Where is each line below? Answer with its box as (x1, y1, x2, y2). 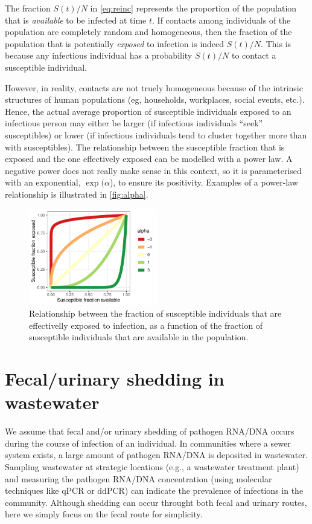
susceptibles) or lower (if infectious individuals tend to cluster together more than (5, 128, 307, 141)
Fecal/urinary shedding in (5, 366, 224, 391)
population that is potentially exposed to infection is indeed (5, 37, 224, 50)
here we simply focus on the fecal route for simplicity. (5, 508, 203, 520)
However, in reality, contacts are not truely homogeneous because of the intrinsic (5, 81, 303, 94)
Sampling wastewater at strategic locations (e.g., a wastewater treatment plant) (5, 460, 299, 473)
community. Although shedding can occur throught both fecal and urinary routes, (5, 496, 307, 508)
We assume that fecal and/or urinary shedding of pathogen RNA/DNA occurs (5, 425, 294, 438)
